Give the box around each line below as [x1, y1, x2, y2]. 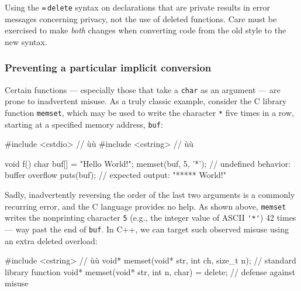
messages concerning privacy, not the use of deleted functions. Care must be [5, 12, 277, 25]
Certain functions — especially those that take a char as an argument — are [5, 83, 281, 95]
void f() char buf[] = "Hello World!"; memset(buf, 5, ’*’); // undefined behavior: [5, 157, 291, 169]
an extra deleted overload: [5, 234, 98, 247]
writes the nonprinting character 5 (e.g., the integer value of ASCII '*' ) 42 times [5, 211, 296, 224]
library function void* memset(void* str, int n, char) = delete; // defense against [5, 265, 296, 278]
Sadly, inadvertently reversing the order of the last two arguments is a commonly [5, 189, 295, 200]
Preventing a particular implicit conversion [5, 60, 212, 75]
